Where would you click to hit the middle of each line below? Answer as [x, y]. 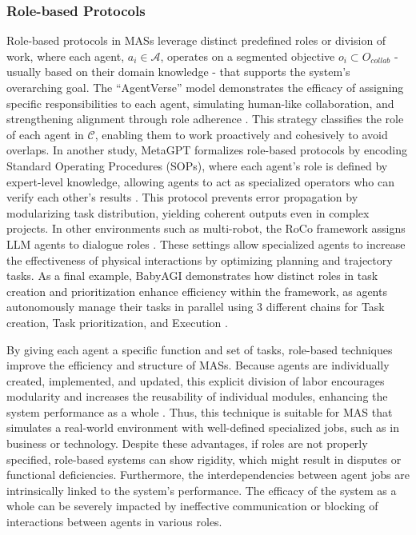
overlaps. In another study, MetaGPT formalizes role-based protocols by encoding [207, 150]
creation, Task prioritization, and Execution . [117, 322]
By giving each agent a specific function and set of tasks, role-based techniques [200, 349]
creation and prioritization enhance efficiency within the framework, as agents [197, 291]
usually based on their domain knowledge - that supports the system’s [178, 72]
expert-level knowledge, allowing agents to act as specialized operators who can [200, 181]
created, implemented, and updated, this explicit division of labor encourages [196, 380]
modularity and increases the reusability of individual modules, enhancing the [197, 396]
